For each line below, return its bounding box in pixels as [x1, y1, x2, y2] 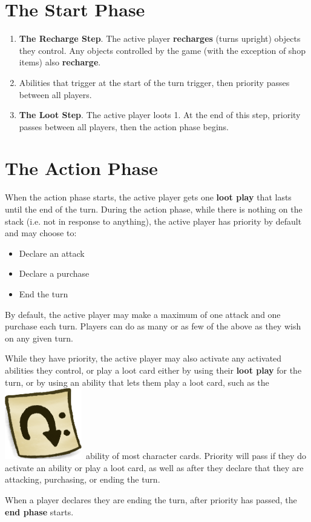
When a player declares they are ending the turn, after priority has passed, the [5, 493, 297, 506]
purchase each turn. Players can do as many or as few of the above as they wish [5, 320, 301, 332]
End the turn [19, 287, 68, 300]
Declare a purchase [19, 267, 90, 280]
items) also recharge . [19, 56, 101, 68]
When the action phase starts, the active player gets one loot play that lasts [5, 191, 292, 203]
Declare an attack [19, 246, 85, 259]
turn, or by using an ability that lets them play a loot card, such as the [5, 375, 269, 388]
